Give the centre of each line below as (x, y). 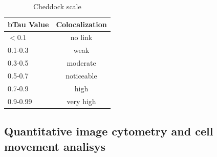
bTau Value (28, 24)
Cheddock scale (57, 6)
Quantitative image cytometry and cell (109, 131)
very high (81, 101)
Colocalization (81, 24)
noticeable (81, 75)
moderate (81, 63)
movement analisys (55, 146)
